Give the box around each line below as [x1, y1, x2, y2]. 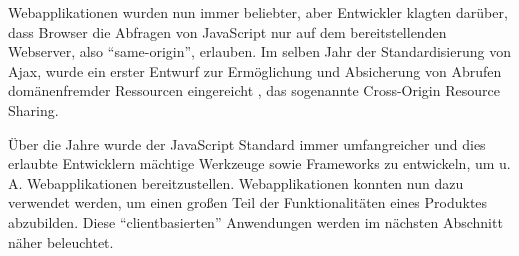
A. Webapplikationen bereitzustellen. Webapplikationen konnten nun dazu [8, 172, 464, 193]
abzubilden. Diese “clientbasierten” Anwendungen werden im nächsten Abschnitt [8, 211, 503, 232]
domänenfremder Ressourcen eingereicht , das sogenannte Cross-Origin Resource [8, 80, 500, 101]
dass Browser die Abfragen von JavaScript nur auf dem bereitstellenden [8, 21, 447, 42]
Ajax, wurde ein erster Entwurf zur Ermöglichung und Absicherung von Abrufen [8, 60, 502, 81]
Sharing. [8, 99, 59, 120]
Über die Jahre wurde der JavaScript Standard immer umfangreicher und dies [8, 133, 486, 154]
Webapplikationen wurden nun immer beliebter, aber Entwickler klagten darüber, [8, 2, 508, 22]
